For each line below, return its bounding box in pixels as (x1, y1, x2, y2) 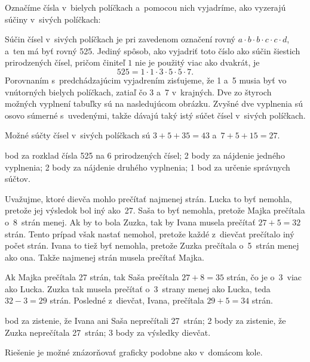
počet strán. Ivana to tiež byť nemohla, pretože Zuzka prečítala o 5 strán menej (5, 239, 299, 252)
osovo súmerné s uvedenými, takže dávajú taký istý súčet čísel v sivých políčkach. (5, 109, 306, 121)
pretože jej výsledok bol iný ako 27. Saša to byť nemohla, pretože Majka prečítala (5, 204, 305, 216)
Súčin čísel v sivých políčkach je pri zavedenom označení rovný (5, 33, 235, 45)
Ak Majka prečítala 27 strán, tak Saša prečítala (5, 271, 179, 283)
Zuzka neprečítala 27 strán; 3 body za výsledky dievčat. (5, 326, 211, 338)
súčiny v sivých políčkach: (5, 13, 101, 25)
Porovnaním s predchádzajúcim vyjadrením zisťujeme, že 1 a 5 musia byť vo (5, 73, 287, 86)
